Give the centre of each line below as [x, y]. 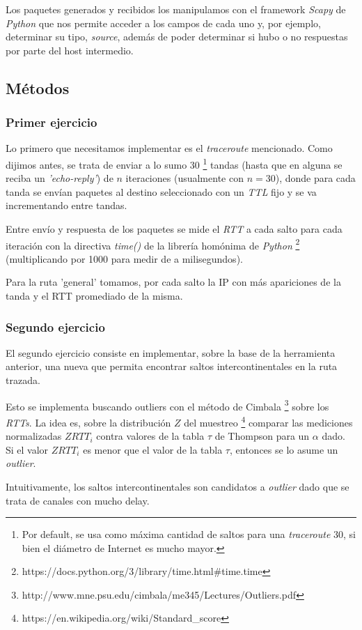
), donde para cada [315, 178]
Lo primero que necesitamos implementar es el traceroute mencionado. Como [169, 148]
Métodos [38, 87]
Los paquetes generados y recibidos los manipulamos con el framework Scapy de [176, 9]
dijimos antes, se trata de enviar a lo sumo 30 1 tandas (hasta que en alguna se [174, 163]
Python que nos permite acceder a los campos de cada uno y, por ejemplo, [163, 23]
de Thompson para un [262, 436]
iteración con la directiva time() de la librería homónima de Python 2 [153, 244]
